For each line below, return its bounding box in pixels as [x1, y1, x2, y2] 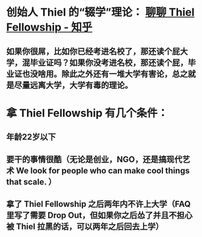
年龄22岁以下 [6, 132, 56, 142]
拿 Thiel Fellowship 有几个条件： [6, 106, 168, 120]
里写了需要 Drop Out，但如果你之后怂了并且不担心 [6, 210, 193, 220]
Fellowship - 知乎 [6, 20, 93, 34]
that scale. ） [6, 176, 57, 187]
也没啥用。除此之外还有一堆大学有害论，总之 [22, 68, 188, 79]
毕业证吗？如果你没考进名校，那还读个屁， [29, 58, 188, 68]
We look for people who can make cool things [16, 166, 190, 176]
